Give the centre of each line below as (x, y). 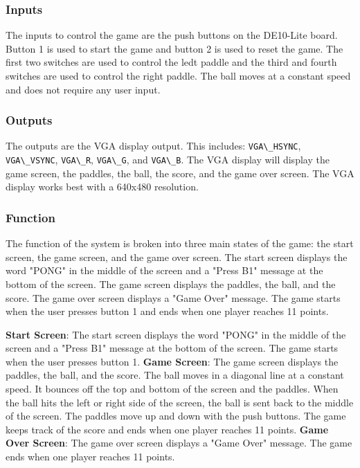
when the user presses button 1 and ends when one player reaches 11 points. (167, 311)
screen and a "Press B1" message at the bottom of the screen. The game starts (172, 348)
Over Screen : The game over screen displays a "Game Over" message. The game (179, 443)
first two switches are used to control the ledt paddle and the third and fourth (171, 62)
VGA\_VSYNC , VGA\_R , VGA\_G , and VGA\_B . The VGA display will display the (168, 160)
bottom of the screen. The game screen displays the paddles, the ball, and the (171, 283)
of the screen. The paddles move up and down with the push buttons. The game (176, 416)
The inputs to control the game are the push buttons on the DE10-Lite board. (172, 35)
